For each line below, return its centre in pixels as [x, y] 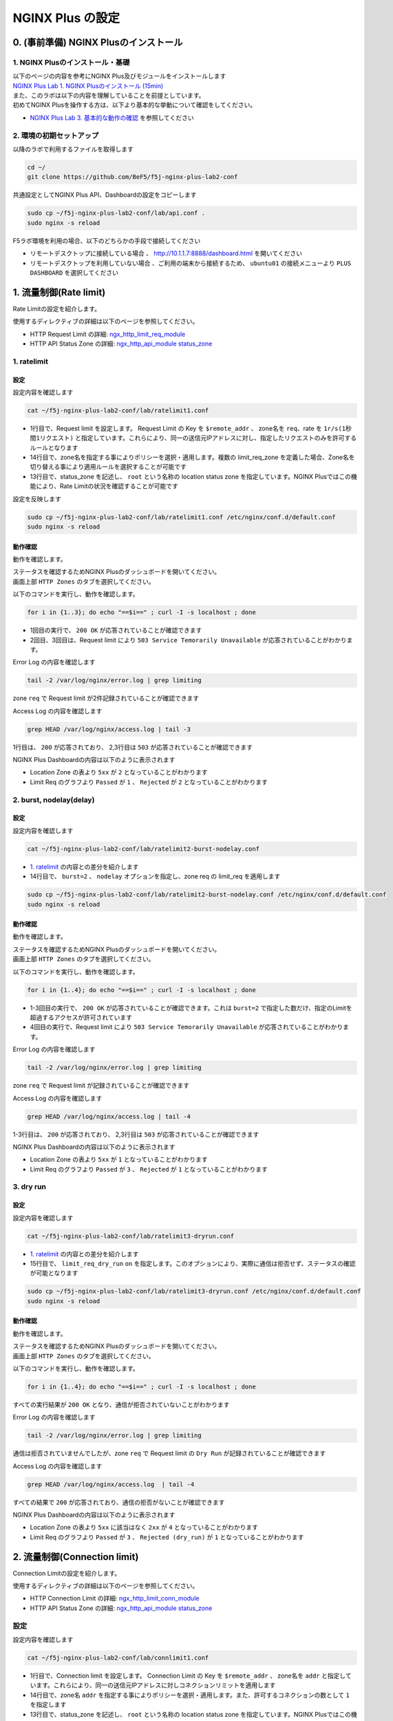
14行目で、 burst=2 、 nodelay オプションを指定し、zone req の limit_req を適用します [155, 876]
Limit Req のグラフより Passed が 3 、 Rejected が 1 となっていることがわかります [149, 1169]
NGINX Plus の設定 [66, 18]
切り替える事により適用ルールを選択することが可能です [108, 467]
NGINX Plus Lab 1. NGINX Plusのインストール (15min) [88, 85]
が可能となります [54, 1273]
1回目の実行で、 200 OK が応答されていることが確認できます [116, 631]
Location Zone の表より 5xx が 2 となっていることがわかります [119, 772]
